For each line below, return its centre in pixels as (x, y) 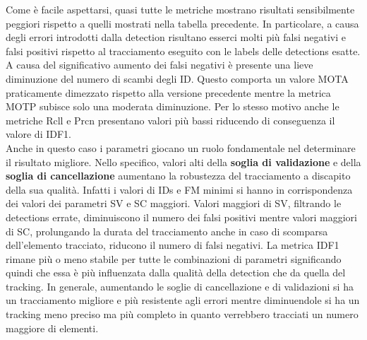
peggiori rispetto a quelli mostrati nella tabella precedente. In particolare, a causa (182, 23)
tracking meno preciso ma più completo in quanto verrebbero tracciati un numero (182, 314)
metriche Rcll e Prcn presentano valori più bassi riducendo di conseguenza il (170, 120)
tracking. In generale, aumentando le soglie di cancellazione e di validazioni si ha (180, 286)
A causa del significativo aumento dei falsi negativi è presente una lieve (160, 65)
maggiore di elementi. (52, 328)
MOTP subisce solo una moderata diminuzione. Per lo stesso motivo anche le (173, 106)
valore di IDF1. (38, 134)
